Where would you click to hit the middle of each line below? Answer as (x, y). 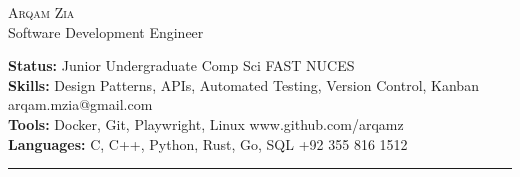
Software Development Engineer (106, 31)
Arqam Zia (41, 12)
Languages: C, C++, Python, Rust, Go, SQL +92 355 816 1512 (208, 143)
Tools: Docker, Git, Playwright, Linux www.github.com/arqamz (206, 123)
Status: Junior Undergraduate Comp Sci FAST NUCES (181, 65)
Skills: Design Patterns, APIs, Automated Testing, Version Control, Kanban (243, 84)
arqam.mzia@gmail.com (80, 104)
